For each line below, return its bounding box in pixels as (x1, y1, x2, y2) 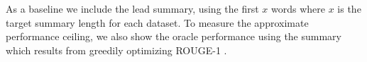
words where (271, 1, 325, 15)
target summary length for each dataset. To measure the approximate (6, 15, 309, 30)
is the (337, 1, 361, 15)
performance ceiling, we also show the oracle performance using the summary (6, 29, 342, 44)
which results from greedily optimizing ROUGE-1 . (6, 42, 227, 57)
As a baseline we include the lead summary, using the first (6, 1, 259, 15)
